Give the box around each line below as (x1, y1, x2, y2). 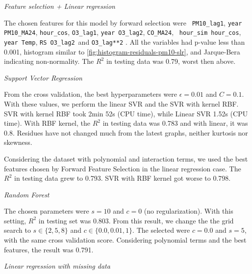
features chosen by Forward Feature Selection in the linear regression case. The (4, 163, 241, 173)
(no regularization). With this (144, 206, 233, 216)
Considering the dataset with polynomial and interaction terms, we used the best (4, 153, 248, 164)
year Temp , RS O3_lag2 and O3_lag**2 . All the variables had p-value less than (4, 36, 245, 47)
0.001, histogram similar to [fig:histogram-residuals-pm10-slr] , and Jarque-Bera (4, 46, 240, 56)
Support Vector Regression (4, 72, 82, 82)
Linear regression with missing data (4, 261, 110, 271)
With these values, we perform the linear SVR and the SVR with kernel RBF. (4, 98, 239, 109)
